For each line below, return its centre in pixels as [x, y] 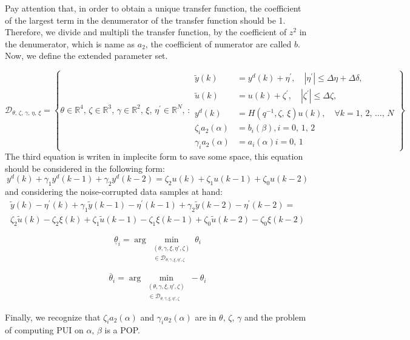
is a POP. [122, 330]
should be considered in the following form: [85, 168]
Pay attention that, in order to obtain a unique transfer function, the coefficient [153, 8]
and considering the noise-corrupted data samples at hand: [114, 192]
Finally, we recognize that [53, 317]
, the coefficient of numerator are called [218, 43]
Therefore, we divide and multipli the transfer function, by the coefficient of [146, 32]
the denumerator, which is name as [70, 43]
